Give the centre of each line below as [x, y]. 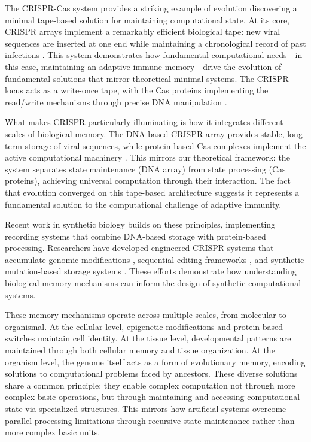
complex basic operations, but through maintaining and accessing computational [153, 397]
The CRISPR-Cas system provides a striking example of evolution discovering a [151, 8]
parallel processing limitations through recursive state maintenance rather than [150, 420]
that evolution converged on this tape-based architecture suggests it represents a [152, 192]
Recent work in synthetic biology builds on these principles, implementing [140, 224]
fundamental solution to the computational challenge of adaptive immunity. [143, 204]
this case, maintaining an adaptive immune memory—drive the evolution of [143, 66]
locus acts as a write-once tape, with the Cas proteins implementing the [137, 90]
